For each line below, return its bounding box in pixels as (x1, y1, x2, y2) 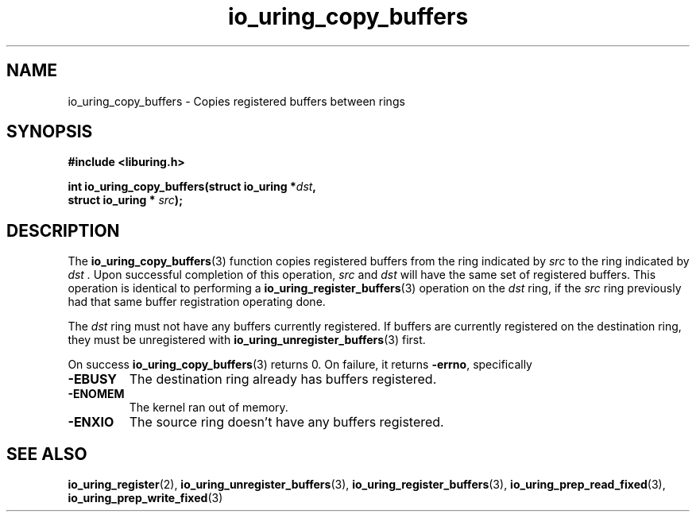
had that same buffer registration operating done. (68, 295, 326, 309)
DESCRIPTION (6, 220, 120, 241)
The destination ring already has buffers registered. (129, 371, 437, 388)
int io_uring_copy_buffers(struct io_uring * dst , (68, 180, 317, 194)
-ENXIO (68, 414, 114, 431)
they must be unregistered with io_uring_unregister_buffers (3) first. (68, 333, 426, 347)
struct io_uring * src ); (68, 193, 183, 207)
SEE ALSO (6, 443, 87, 464)
